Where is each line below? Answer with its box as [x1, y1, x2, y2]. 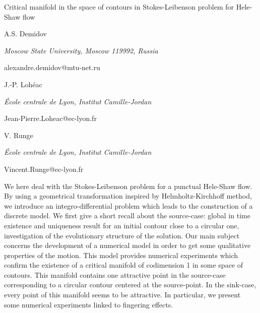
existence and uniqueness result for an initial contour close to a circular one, [4, 220, 239, 230]
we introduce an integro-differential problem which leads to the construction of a [4, 200, 253, 211]
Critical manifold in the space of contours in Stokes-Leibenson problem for [4, 2, 234, 12]
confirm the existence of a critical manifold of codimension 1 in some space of [4, 260, 243, 270]
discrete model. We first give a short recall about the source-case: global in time [4, 210, 250, 221]
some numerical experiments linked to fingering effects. [4, 299, 173, 309]
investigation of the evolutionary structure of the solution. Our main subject [4, 230, 240, 240]
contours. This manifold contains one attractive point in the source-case [4, 269, 226, 280]
